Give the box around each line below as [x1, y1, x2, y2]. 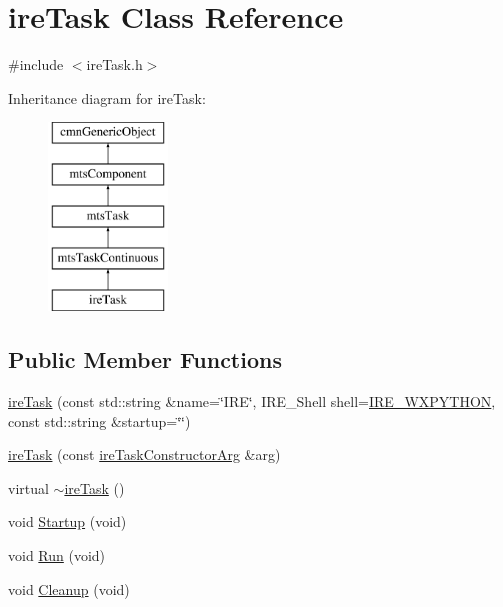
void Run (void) [8, 545, 106, 566]
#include [8, 54, 64, 75]
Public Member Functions [8, 344, 282, 375]
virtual [8, 477, 49, 498]
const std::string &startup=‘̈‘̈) [8, 410, 191, 431]
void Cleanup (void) [8, 578, 130, 599]
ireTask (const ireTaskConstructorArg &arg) [8, 444, 281, 465]
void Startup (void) [8, 511, 127, 532]
